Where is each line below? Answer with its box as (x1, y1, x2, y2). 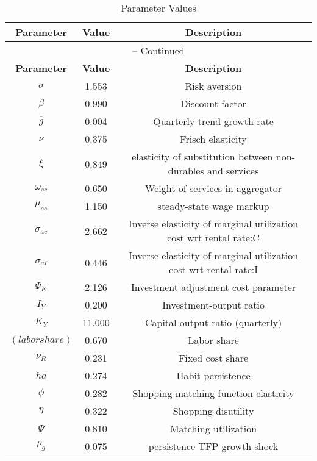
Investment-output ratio (162, 298, 265, 312)
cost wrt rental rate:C (167, 230, 260, 245)
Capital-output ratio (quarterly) (144, 315, 282, 329)
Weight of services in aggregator (145, 181, 282, 195)
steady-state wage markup (157, 199, 269, 213)
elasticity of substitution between (132, 149, 273, 163)
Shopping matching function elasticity (132, 386, 294, 400)
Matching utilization (169, 421, 257, 435)
